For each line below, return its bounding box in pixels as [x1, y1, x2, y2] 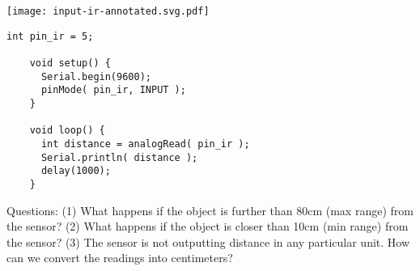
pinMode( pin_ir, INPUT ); [40, 84, 186, 96]
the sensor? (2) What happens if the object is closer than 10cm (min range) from [6, 218, 409, 235]
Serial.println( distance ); [40, 151, 198, 163]
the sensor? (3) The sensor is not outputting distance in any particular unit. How [6, 233, 410, 250]
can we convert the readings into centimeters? [6, 249, 233, 266]
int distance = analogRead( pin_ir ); [40, 138, 250, 150]
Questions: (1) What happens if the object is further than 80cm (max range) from [6, 201, 414, 218]
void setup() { [29, 57, 111, 69]
